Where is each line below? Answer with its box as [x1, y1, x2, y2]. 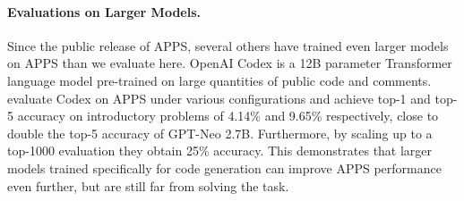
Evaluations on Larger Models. [7, 2, 202, 21]
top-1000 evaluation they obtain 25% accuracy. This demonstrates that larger [7, 141, 433, 160]
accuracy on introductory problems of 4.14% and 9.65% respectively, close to [17, 106, 439, 125]
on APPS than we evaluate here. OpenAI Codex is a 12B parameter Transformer [7, 54, 452, 72]
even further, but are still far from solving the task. [7, 176, 289, 195]
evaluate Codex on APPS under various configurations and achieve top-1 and [7, 88, 431, 107]
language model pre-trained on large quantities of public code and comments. [7, 71, 432, 89]
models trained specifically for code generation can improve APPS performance [7, 158, 442, 177]
